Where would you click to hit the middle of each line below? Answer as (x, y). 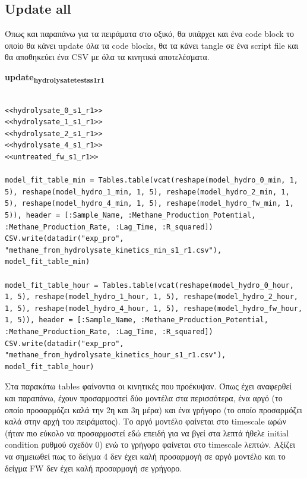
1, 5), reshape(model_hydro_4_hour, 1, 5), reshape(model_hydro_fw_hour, (154, 308)
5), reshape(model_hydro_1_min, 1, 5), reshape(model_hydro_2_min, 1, (147, 192)
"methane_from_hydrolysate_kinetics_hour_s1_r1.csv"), (115, 355)
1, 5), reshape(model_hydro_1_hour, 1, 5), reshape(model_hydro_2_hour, (151, 297)
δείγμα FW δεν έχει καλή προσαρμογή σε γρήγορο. (94, 468)
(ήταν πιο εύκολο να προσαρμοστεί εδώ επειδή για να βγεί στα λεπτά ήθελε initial (147, 433)
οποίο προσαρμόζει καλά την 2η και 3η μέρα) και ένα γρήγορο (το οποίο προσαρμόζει (153, 409)
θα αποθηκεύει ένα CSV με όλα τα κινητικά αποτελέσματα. (107, 57)
